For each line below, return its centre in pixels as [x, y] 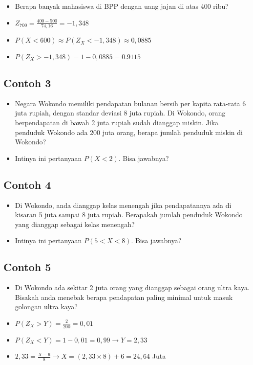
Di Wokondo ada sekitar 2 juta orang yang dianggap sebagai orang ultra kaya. [132, 287]
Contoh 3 [27, 83]
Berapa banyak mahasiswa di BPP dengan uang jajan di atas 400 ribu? [122, 6]
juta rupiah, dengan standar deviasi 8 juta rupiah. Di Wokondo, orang [120, 113]
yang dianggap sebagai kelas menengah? [75, 224]
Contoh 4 [27, 184]
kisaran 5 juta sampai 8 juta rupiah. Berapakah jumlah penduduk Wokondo [129, 215]
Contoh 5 [27, 267]
